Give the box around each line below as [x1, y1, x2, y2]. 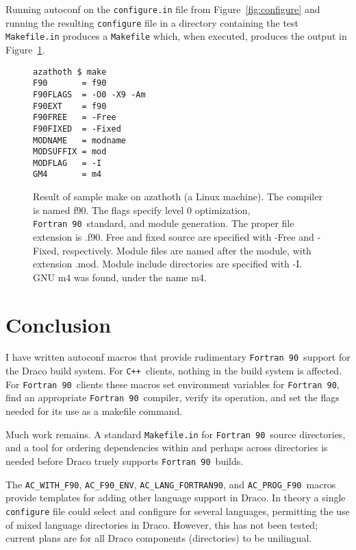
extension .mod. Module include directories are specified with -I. [33, 256, 303, 271]
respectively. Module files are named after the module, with [62, 243, 311, 257]
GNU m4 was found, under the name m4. [33, 270, 207, 284]
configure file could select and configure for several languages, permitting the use [5, 503, 350, 518]
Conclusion [5, 310, 112, 338]
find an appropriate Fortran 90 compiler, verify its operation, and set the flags [5, 390, 340, 405]
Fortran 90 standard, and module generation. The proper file [33, 216, 294, 230]
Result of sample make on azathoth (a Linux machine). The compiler [33, 189, 322, 204]
